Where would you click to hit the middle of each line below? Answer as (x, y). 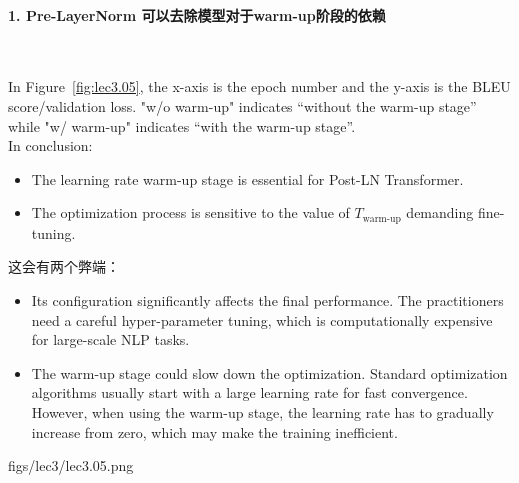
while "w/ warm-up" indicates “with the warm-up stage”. (182, 125)
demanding (440, 212)
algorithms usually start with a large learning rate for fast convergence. (249, 392)
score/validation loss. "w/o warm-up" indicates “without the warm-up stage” (242, 105)
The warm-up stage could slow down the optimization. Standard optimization (269, 372)
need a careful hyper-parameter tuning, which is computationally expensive (262, 319)
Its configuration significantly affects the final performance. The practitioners (267, 300)
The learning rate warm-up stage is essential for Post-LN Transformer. (247, 178)
